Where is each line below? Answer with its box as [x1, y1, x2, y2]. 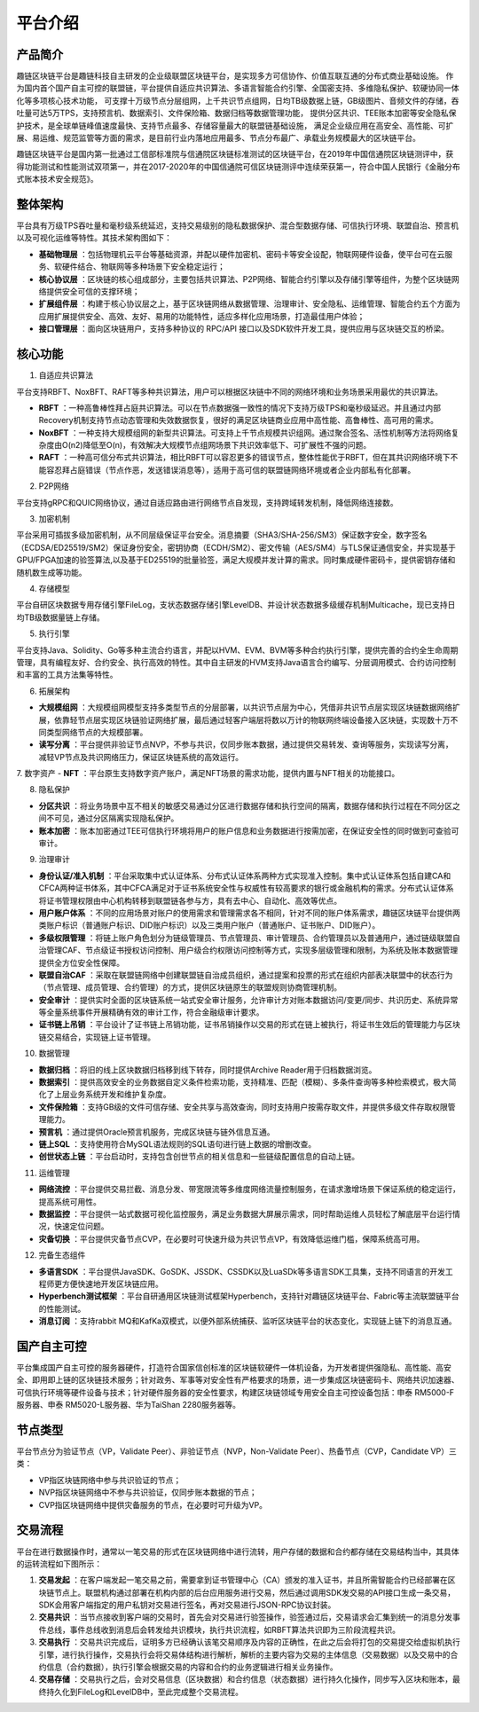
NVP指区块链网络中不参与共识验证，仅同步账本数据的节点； [38, 1487, 257, 1498]
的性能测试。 [38, 1303, 86, 1314]
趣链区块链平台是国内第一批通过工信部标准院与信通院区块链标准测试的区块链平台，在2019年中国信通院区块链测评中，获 [16, 149, 454, 160]
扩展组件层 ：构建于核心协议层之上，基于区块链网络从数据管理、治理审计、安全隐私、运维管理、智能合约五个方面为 [38, 298, 460, 310]
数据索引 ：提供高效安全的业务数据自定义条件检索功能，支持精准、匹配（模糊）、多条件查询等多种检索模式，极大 [38, 1077, 449, 1088]
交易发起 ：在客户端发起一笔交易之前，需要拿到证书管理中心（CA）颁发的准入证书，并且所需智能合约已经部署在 [38, 1575, 448, 1585]
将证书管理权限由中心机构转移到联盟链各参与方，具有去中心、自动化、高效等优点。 [38, 895, 342, 906]
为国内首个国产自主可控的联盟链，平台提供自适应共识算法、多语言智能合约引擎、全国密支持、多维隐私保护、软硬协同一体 [16, 82, 459, 93]
